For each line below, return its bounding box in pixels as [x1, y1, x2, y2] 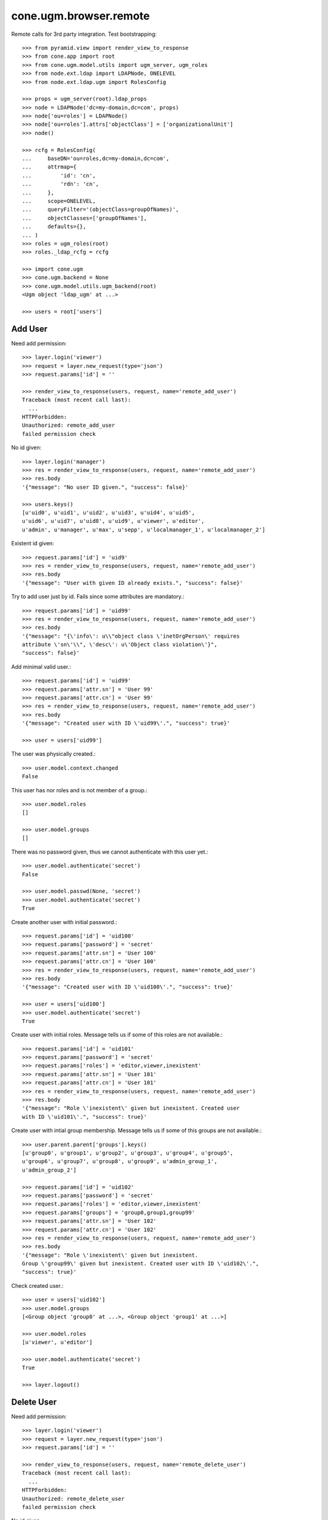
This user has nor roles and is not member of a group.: [11, 786, 148, 793]
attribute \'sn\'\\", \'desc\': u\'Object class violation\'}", [22, 641, 218, 648]
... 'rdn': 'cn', [22, 181, 100, 188]
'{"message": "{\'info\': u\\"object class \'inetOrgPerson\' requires [22, 632, 240, 640]
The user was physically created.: [11, 750, 96, 758]
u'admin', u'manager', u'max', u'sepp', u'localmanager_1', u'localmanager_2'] [22, 526, 265, 533]
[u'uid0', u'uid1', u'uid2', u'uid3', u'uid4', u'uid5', [22, 509, 196, 516]
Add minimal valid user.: [11, 663, 71, 670]
